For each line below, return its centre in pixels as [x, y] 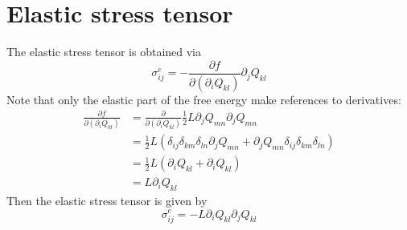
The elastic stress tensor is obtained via [104, 52]
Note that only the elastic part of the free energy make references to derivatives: [204, 99]
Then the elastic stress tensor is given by [107, 200]
